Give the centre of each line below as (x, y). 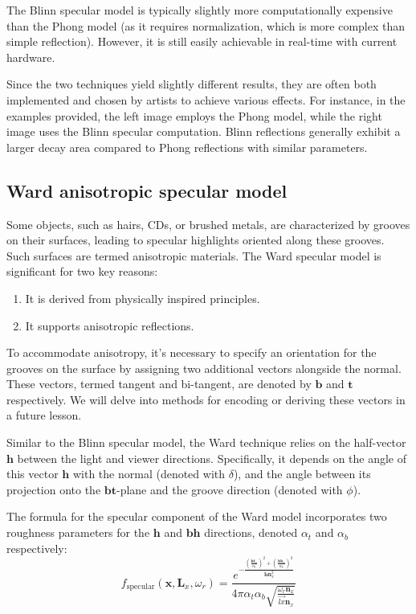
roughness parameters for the (78, 532)
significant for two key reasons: (82, 271)
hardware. (31, 57)
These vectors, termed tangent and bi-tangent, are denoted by (159, 384)
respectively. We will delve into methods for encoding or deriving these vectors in (206, 399)
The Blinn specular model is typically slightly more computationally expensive (200, 10)
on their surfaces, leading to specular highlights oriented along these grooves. (196, 240)
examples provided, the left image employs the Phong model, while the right (194, 115)
